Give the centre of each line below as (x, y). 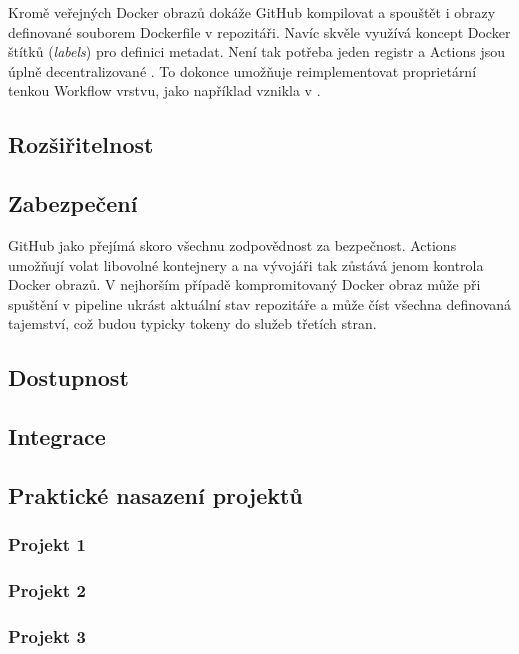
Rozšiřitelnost (81, 144)
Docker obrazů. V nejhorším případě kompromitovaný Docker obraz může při (244, 284)
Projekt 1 (47, 544)
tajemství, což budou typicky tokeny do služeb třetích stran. (192, 323)
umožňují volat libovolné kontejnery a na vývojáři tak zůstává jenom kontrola (246, 264)
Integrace (57, 436)
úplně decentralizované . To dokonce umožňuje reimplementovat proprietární (242, 70)
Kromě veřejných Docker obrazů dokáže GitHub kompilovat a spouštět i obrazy (252, 12)
